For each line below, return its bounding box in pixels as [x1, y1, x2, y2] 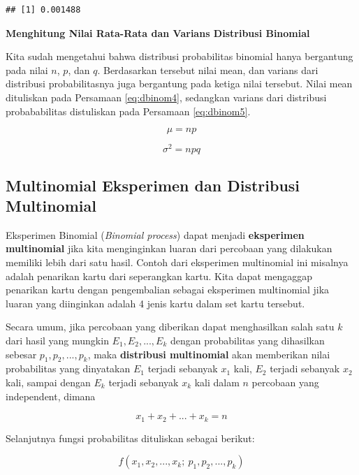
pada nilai [6, 62, 48, 77]
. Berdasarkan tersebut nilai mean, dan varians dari [97, 62, 318, 77]
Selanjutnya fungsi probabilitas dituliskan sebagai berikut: [6, 430, 255, 445]
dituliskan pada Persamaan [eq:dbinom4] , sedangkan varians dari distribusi [6, 89, 327, 104]
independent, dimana [6, 388, 96, 403]
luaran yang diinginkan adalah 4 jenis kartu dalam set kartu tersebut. [6, 295, 305, 310]
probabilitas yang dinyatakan [6, 361, 131, 376]
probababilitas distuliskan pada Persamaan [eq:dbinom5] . [6, 103, 251, 118]
